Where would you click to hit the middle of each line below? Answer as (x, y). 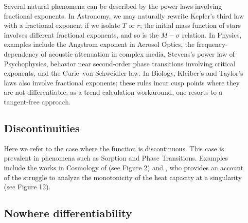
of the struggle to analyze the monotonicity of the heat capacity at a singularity (123, 177)
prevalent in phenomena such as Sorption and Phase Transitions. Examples (116, 158)
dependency (21, 53)
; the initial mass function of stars (190, 25)
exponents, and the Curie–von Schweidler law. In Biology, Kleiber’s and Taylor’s (124, 73)
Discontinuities (42, 128)
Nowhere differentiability (68, 213)
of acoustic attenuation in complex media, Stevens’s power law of (138, 53)
